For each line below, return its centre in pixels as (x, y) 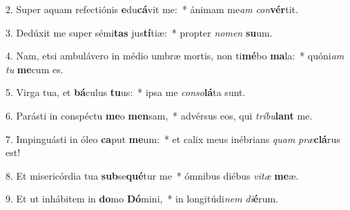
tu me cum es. (35, 69)
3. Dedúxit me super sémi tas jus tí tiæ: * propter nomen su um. (139, 32)
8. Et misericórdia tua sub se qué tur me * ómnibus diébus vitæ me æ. (152, 175)
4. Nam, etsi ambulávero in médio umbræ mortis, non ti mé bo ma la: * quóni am (175, 56)
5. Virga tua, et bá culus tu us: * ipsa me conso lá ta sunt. (126, 92)
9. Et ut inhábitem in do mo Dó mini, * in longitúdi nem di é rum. (142, 199)
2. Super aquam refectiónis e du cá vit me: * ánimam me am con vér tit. (152, 9)
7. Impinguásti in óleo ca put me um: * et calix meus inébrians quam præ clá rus (173, 139)
